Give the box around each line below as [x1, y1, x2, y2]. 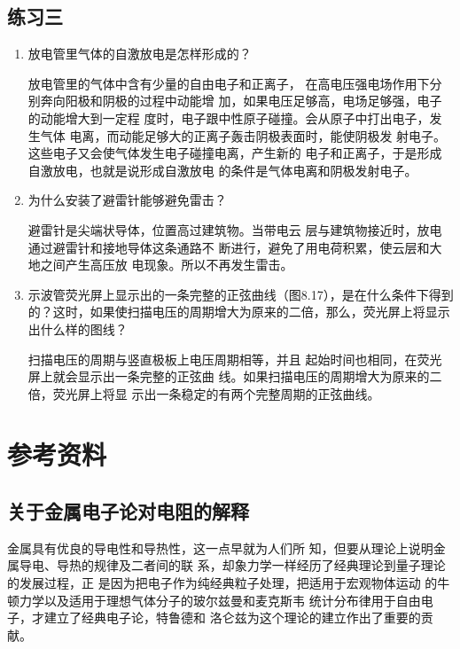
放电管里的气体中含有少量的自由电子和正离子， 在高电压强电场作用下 [27, 74, 430, 92]
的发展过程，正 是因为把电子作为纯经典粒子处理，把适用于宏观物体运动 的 [7, 574, 438, 592]
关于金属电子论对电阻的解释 [7, 497, 249, 525]
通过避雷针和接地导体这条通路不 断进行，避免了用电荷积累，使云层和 [27, 238, 430, 256]
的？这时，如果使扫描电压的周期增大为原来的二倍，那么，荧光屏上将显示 [27, 302, 450, 321]
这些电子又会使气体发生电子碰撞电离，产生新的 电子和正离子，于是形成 [27, 144, 442, 162]
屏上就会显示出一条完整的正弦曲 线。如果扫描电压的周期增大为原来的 [27, 367, 430, 386]
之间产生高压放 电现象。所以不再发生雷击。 [40, 255, 293, 274]
